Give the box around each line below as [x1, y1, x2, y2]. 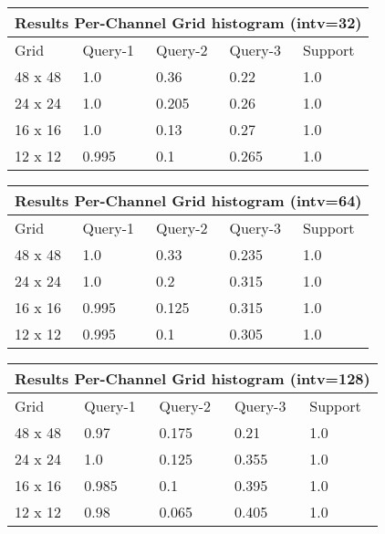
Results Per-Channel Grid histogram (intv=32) [15, 12, 362, 33]
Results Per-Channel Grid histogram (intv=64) [15, 190, 362, 211]
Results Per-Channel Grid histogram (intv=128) [15, 368, 370, 389]
